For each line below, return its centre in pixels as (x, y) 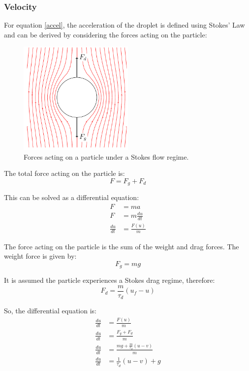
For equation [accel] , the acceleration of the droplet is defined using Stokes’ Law (124, 25)
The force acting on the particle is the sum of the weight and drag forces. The (122, 246)
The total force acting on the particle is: (64, 173)
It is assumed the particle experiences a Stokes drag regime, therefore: (109, 280)
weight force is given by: (40, 256)
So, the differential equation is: (50, 311)
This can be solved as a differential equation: (72, 197)
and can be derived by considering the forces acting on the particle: (106, 34)
